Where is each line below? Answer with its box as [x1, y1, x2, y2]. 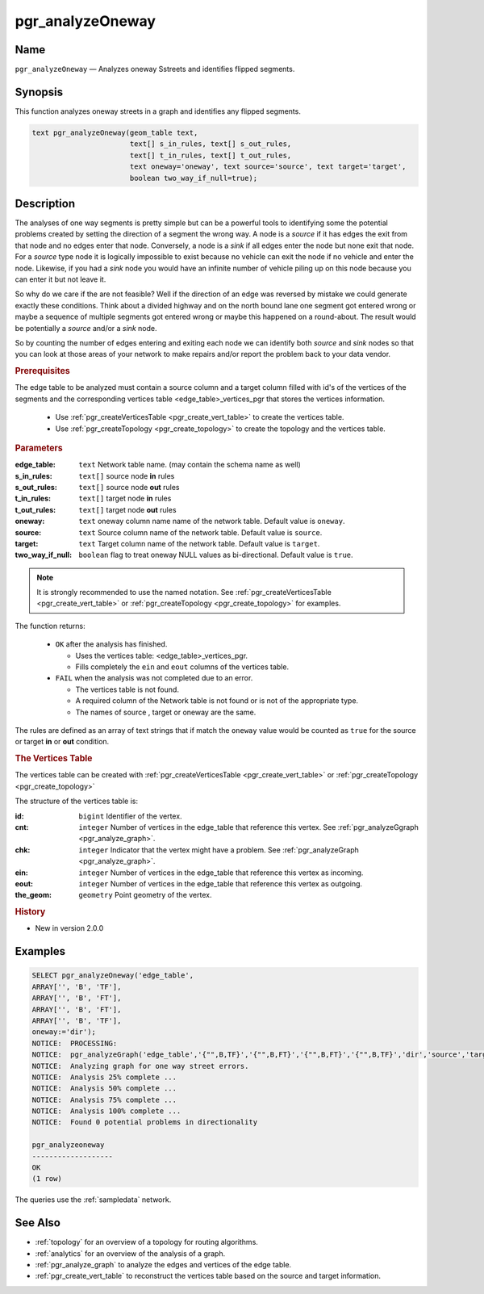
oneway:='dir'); [31, 1028, 97, 1036]
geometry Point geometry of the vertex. [78, 890, 212, 900]
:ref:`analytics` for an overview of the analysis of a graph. [35, 1248, 226, 1258]
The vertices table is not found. [75, 685, 179, 694]
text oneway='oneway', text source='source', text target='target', [129, 162, 407, 171]
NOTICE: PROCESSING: [31, 1038, 118, 1048]
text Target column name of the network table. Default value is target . [78, 538, 320, 548]
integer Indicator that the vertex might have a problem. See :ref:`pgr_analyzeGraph [78, 844, 359, 855]
